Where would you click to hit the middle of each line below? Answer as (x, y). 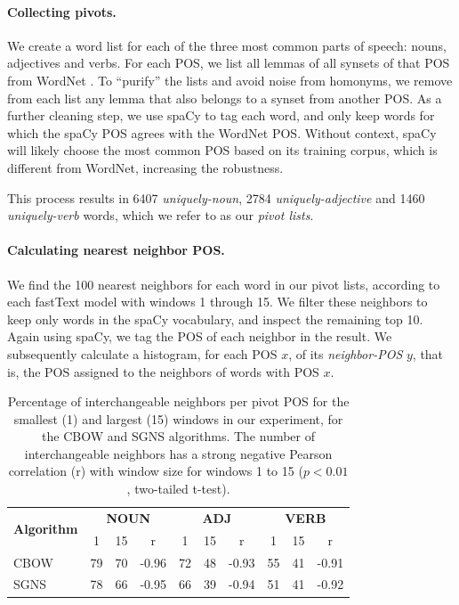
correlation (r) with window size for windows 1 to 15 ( (156, 471)
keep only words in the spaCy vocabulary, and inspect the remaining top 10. (215, 319)
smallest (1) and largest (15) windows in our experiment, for (178, 418)
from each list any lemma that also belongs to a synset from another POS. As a (225, 98)
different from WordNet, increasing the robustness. (145, 167)
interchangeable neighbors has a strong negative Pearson (178, 453)
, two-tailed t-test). (178, 489)
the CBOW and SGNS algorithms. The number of (179, 436)
